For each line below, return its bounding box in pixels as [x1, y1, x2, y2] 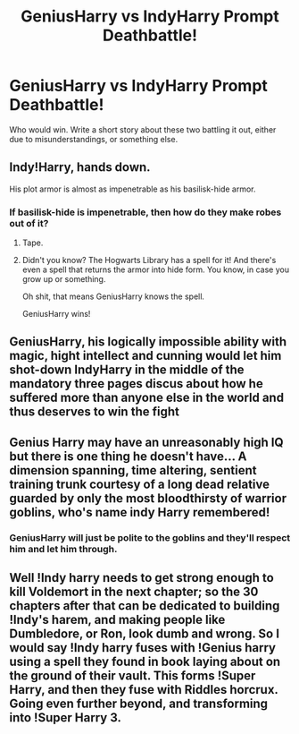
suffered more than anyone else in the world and [9, 390, 284, 405]
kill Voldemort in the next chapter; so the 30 [9, 585, 259, 600]
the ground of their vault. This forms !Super [9, 669, 256, 684]
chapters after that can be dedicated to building [9, 598, 280, 614]
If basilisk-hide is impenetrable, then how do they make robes [9, 206, 282, 218]
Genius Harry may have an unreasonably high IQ [9, 434, 284, 449]
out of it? [9, 217, 49, 229]
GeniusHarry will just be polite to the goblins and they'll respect [9, 531, 291, 543]
